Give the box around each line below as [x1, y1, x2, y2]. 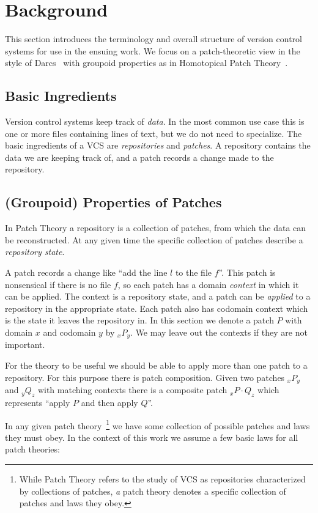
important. [5, 338, 45, 351]
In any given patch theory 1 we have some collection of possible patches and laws [5, 417, 310, 432]
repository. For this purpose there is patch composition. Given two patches [5, 371, 285, 383]
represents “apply [5, 396, 70, 408]
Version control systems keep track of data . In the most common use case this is [5, 115, 305, 128]
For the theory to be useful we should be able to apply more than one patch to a [5, 359, 308, 372]
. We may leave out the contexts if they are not [130, 326, 308, 339]
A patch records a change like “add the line [5, 266, 168, 279]
